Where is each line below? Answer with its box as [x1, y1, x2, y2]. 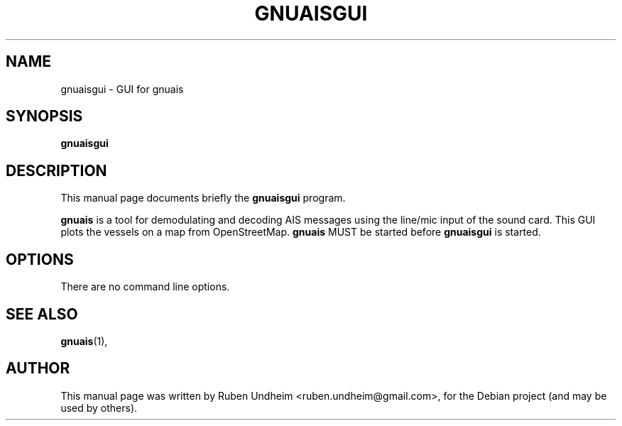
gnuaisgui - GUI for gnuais [60, 82, 184, 95]
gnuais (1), [60, 334, 108, 347]
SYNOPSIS [6, 107, 83, 126]
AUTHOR [6, 359, 70, 378]
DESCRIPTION [6, 161, 107, 180]
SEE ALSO [6, 305, 78, 323]
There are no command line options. [60, 280, 230, 293]
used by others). [60, 401, 138, 414]
